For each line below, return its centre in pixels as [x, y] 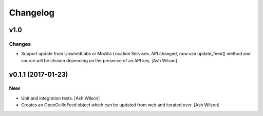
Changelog [32, 13]
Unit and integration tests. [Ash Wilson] [60, 98]
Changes [20, 44]
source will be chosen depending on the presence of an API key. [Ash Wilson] [99, 60]
